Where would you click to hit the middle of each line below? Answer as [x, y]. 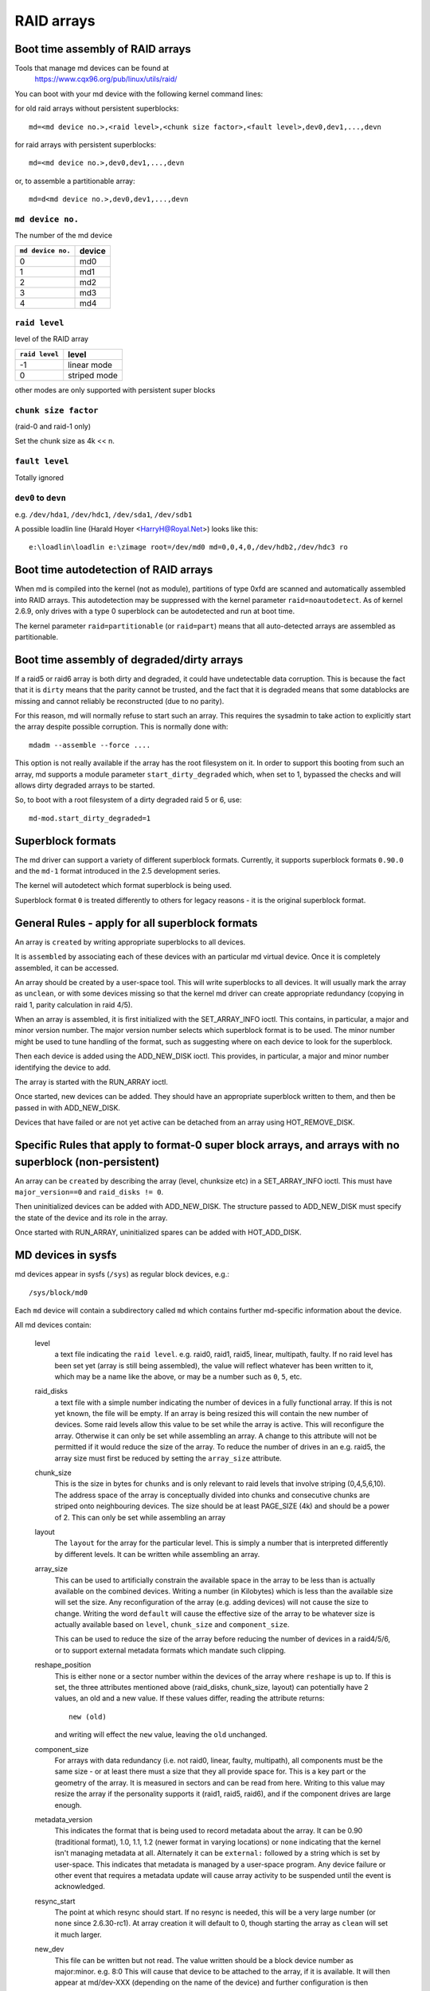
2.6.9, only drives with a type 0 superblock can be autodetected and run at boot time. [154, 611]
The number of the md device [64, 236]
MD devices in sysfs [66, 1256]
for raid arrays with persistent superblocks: [86, 145]
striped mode [93, 375]
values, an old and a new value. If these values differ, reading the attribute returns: [190, 1698]
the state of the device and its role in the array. [91, 1218]
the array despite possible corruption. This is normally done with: [121, 727]
